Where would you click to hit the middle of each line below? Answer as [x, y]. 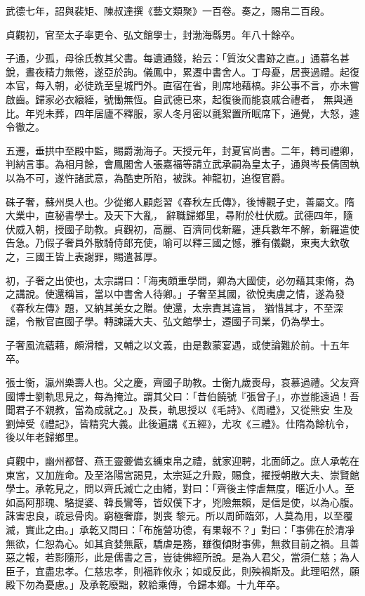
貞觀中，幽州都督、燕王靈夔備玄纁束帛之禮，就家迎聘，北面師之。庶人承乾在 [182, 461]
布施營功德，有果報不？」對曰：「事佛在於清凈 [248, 529]
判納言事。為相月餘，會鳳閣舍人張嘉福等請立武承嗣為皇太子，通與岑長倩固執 [182, 164]
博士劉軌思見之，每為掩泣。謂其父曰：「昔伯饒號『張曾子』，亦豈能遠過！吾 [187, 396]
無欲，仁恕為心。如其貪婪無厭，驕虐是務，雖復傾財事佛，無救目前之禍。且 [178, 543]
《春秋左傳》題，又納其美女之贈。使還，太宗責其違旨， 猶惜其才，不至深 [174, 307]
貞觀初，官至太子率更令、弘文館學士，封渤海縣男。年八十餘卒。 [153, 34]
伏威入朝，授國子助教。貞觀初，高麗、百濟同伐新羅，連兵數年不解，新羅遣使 [182, 229]
